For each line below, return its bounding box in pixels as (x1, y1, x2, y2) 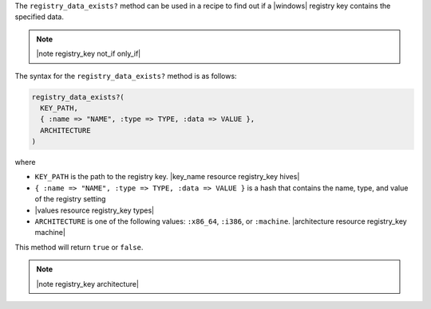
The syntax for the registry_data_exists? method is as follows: (14, 71, 237, 80)
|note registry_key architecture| (36, 279, 140, 288)
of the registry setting (34, 194, 106, 204)
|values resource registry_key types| (34, 205, 155, 215)
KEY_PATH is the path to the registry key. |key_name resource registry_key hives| (34, 172, 300, 182)
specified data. (14, 12, 64, 22)
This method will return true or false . (14, 242, 144, 252)
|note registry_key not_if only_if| (36, 49, 141, 59)
